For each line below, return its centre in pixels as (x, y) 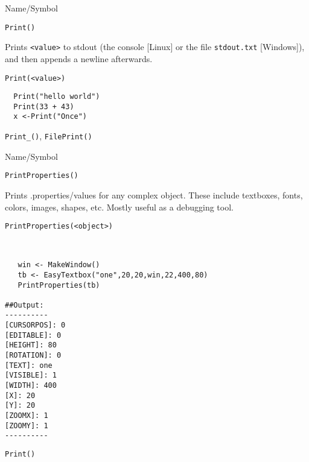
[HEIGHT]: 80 (31, 345)
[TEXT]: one (29, 365)
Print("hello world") (57, 97)
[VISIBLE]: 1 (31, 375)
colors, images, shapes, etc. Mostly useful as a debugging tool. (119, 207)
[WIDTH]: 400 (31, 386)
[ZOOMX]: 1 (27, 416)
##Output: (24, 305)
